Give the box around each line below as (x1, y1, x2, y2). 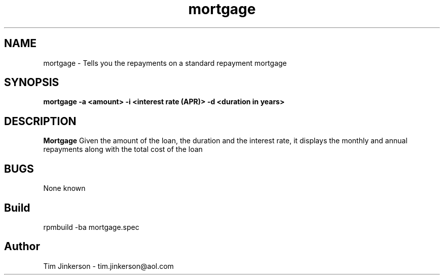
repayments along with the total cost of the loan (43, 145, 203, 154)
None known (43, 184, 86, 193)
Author (4, 240, 40, 253)
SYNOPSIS (4, 76, 59, 89)
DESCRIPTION (4, 114, 77, 128)
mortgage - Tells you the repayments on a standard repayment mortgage (43, 58, 287, 67)
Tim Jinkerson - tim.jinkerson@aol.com (43, 261, 174, 270)
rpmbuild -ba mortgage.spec (43, 222, 139, 231)
